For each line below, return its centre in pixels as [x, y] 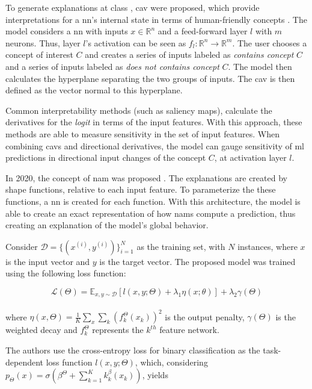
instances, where [268, 246]
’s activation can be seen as [136, 42]
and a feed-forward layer [203, 31]
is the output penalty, [205, 316]
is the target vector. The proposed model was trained [197, 261]
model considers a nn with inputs [67, 31]
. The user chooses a [270, 42]
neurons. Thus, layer [43, 42]
